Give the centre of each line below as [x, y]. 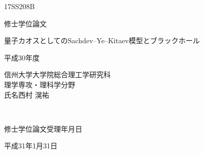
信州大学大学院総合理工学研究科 [57, 74]
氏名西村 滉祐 [27, 94]
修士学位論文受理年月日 [43, 128]
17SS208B [20, 6]
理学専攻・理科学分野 [40, 84]
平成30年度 [22, 57]
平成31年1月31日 [31, 146]
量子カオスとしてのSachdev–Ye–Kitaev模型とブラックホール [102, 40]
